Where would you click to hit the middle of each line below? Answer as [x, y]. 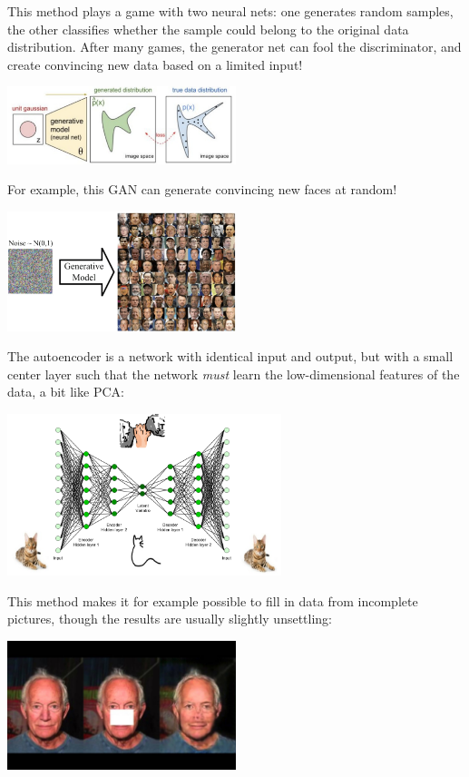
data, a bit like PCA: [66, 392]
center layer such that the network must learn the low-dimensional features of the [234, 374]
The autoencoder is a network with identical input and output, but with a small [230, 356]
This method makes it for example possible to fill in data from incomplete [213, 600]
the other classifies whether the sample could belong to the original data [208, 29]
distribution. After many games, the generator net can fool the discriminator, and [234, 47]
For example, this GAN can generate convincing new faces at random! [202, 189]
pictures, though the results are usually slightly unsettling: [170, 619]
